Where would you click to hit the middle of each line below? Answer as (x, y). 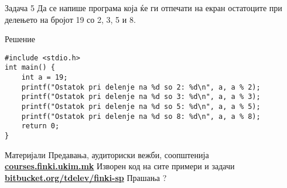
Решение (20, 39)
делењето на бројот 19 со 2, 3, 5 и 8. (70, 19)
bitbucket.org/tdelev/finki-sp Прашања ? (86, 177)
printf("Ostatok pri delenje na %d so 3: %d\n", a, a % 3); (141, 97)
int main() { (30, 68)
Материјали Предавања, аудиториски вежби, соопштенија (107, 154)
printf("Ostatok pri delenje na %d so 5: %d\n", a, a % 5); (141, 107)
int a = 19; (45, 78)
